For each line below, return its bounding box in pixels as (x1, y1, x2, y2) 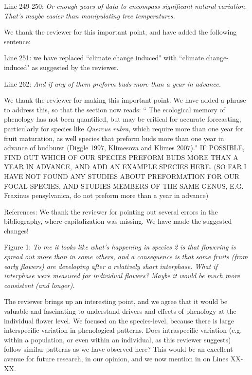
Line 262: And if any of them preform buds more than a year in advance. (4, 78, 221, 89)
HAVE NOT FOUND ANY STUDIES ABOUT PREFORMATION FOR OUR (4, 171, 240, 181)
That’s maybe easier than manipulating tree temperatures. (4, 10, 175, 20)
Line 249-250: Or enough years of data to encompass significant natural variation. (4, 1, 247, 11)
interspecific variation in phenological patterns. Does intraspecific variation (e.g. (4, 325, 242, 335)
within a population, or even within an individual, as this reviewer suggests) (4, 334, 231, 344)
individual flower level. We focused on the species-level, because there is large (4, 315, 234, 325)
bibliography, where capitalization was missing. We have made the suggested (4, 216, 232, 226)
